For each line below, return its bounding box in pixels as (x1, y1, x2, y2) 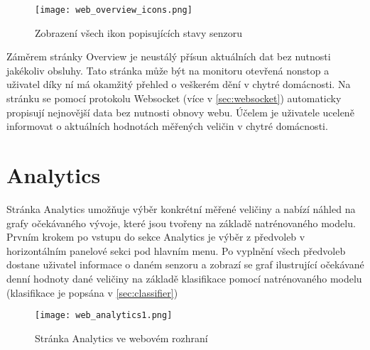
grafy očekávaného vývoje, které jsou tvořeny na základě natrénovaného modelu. (6, 215, 356, 230)
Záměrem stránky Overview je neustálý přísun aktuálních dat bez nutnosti (6, 49, 331, 64)
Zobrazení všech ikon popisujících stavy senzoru (35, 25, 243, 40)
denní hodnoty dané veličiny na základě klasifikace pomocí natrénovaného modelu (6, 270, 362, 285)
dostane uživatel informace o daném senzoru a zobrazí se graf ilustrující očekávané (6, 257, 364, 272)
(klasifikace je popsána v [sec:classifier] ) (6, 285, 178, 300)
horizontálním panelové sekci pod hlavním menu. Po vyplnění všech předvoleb (6, 243, 346, 258)
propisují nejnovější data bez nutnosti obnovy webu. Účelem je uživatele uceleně (6, 104, 354, 119)
